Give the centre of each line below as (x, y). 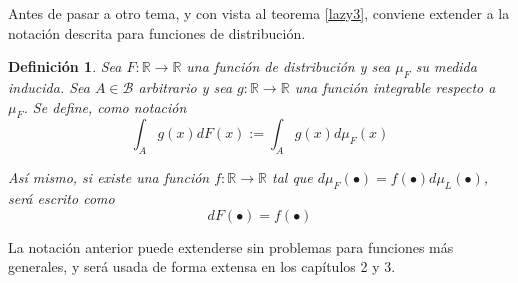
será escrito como (61, 197)
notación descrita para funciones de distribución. (157, 32)
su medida (446, 66)
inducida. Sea (49, 86)
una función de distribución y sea (288, 66)
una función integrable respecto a (395, 86)
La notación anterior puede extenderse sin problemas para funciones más (231, 246)
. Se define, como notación (105, 106)
